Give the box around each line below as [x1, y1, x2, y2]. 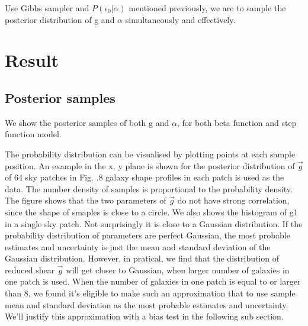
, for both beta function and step [177, 116, 297, 128]
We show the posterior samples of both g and [5, 116, 169, 128]
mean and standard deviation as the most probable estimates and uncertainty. [5, 298, 288, 311]
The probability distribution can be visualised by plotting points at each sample [5, 147, 296, 160]
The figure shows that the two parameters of [5, 194, 166, 206]
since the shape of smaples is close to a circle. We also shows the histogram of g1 [5, 205, 298, 218]
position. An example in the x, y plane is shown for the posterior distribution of [5, 159, 295, 172]
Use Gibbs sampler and [5, 2, 89, 14]
